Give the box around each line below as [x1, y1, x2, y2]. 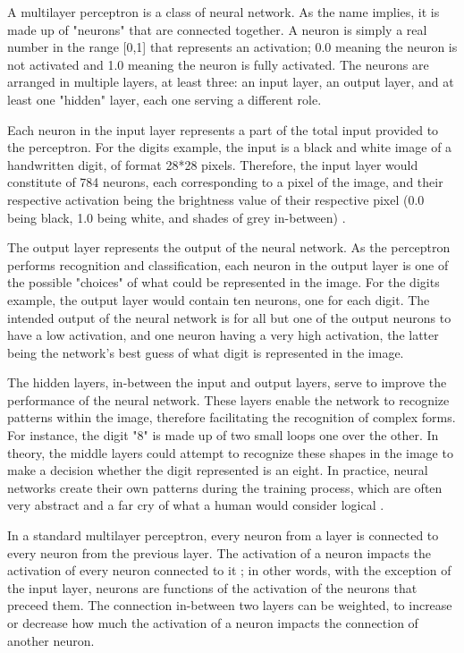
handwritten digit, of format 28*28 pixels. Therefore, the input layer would [7, 155, 418, 174]
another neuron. [7, 631, 95, 649]
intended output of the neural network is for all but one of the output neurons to [7, 308, 451, 326]
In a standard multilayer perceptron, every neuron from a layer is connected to [7, 526, 439, 545]
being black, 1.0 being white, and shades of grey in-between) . [7, 208, 346, 226]
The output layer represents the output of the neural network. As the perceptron [7, 238, 451, 257]
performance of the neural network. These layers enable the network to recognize [7, 390, 450, 409]
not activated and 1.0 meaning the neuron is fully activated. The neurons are [7, 55, 429, 73]
